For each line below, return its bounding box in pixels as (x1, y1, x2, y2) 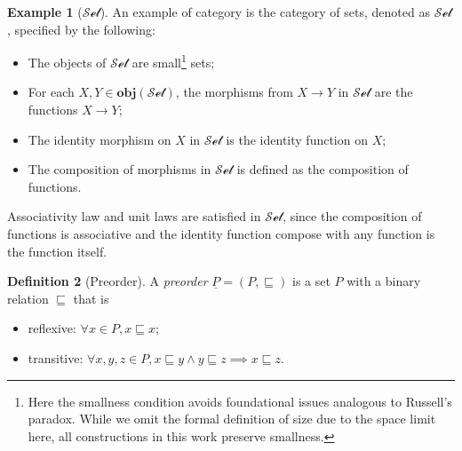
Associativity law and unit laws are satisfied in (7, 207, 261, 225)
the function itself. (7, 241, 108, 260)
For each (28, 83, 75, 101)
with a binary (346, 272, 421, 290)
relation (7, 289, 49, 307)
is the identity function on (226, 130, 368, 148)
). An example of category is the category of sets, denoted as (100, 3, 430, 20)
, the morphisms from (175, 83, 293, 101)
